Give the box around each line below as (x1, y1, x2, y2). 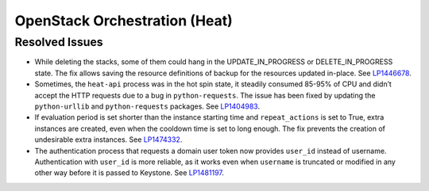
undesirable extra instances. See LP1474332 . (34, 135, 183, 144)
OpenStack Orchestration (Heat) (14, 12, 234, 29)
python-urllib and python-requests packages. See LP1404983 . (34, 101, 261, 111)
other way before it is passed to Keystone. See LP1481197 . (34, 168, 224, 178)
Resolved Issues (14, 35, 103, 49)
